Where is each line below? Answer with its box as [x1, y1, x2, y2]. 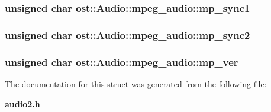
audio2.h [5, 97, 40, 110]
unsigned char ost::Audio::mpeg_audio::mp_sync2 [5, 27, 250, 42]
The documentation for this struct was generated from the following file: [5, 77, 267, 90]
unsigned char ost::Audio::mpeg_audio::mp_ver [5, 54, 238, 69]
